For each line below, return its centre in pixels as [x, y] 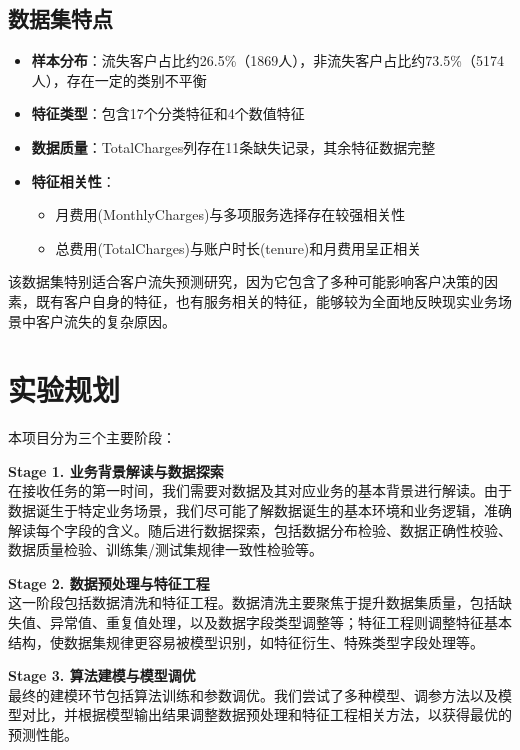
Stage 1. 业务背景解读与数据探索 [116, 470]
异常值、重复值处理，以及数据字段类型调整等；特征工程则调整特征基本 [280, 622]
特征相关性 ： [73, 180]
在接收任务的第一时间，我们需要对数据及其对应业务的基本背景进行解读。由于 [260, 490]
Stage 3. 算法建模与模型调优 [102, 675]
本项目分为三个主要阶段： [92, 437]
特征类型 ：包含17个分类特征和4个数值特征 [168, 113]
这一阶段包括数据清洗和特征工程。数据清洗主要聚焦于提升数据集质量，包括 [253, 602]
